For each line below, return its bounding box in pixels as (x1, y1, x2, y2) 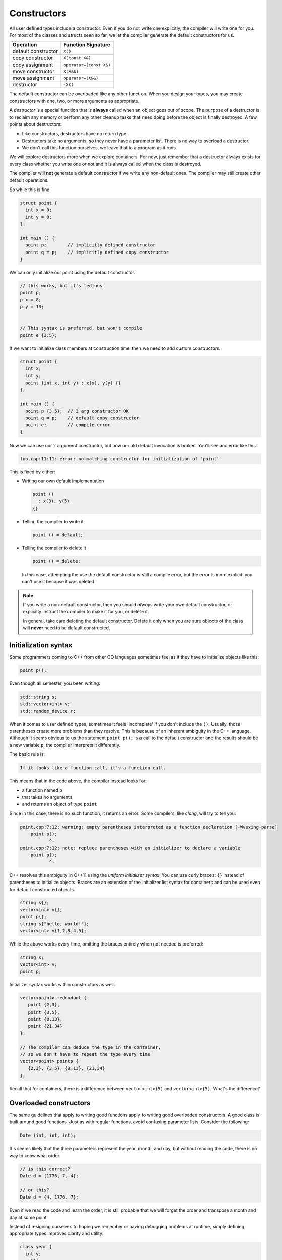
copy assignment (12, 61, 53, 68)
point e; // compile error (25, 422, 111, 428)
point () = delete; (32, 558, 81, 564)
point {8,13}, (28, 1016, 63, 1022)
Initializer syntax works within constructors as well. (9, 981, 115, 987)
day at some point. (9, 1214, 48, 1220)
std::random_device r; (20, 708, 76, 714)
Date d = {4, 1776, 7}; (20, 1194, 79, 1200)
